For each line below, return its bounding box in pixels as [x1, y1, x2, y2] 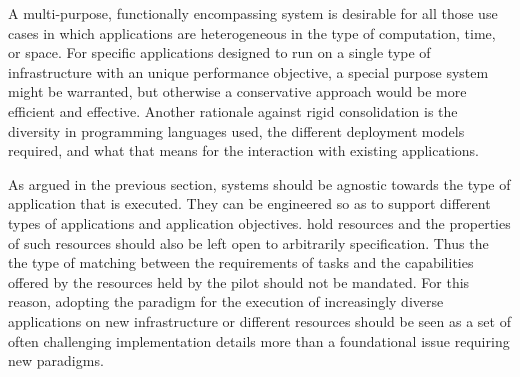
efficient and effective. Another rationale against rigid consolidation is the [8, 100, 458, 121]
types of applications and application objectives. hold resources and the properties [8, 212, 511, 233]
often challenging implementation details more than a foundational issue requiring [8, 330, 510, 351]
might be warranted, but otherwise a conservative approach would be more [8, 81, 467, 102]
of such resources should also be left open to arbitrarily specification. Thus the [8, 232, 489, 253]
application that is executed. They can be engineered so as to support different [8, 193, 491, 214]
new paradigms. [8, 350, 104, 371]
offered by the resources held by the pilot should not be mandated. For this [8, 271, 470, 292]
